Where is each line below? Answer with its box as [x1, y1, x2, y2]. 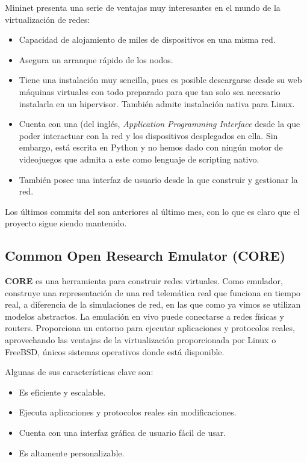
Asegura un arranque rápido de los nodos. [19, 53, 173, 66]
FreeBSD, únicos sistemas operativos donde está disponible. [5, 345, 225, 358]
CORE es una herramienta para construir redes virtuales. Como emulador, [5, 275, 283, 287]
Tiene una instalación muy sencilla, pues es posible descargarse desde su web [19, 73, 302, 86]
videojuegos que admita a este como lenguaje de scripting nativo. [19, 152, 259, 165]
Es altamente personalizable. [19, 446, 125, 459]
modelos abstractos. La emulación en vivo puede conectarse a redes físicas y [5, 309, 284, 322]
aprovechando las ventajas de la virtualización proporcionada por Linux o [5, 334, 276, 346]
